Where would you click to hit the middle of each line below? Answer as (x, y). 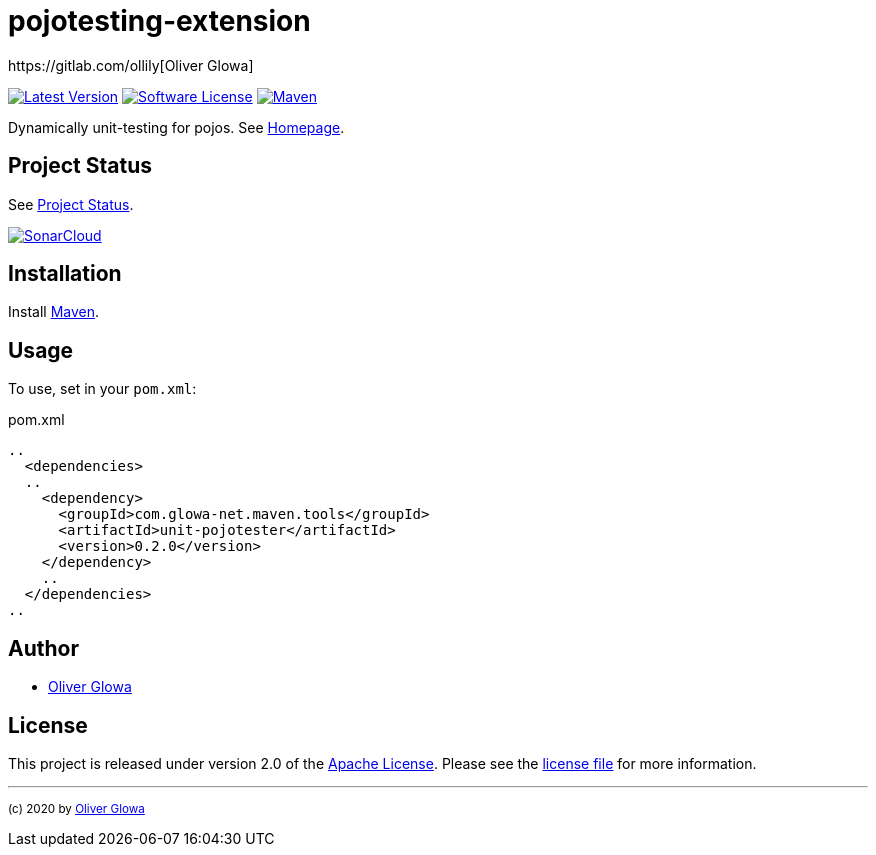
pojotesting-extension (159, 21)
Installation (65, 274)
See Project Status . (71, 204)
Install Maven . (54, 312)
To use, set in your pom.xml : (102, 389)
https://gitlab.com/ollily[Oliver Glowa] (131, 65)
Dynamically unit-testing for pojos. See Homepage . (176, 127)
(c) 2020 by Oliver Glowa (76, 808)
